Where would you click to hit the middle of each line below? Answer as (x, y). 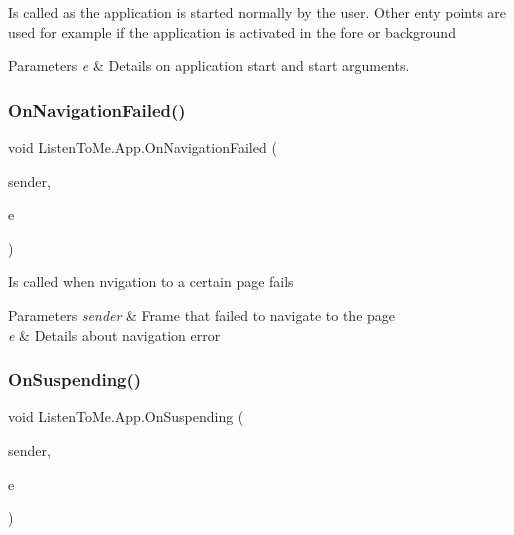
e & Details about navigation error (114, 334)
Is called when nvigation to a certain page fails (151, 281)
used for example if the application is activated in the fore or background (232, 31)
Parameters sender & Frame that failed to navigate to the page (202, 314)
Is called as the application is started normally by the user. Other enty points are (257, 12)
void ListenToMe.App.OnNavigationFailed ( (142, 147)
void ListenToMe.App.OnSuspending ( (126, 416)
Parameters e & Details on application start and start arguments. (209, 65)
